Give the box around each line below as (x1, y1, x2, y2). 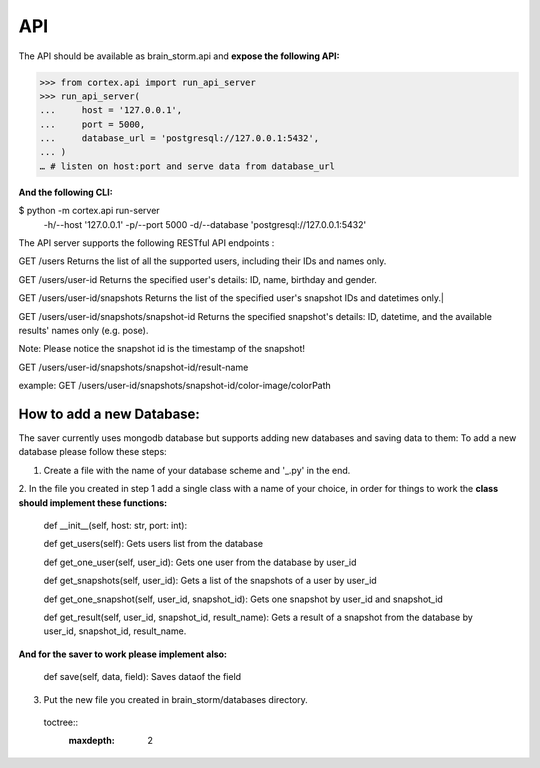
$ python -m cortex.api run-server (18, 205, 160, 217)
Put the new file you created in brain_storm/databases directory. (43, 693, 309, 705)
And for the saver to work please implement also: (18, 648, 228, 660)
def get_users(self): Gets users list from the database (43, 538, 264, 550)
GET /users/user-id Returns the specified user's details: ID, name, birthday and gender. (18, 273, 377, 285)
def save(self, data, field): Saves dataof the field (43, 671, 242, 683)
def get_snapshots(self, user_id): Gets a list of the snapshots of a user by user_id (43, 575, 377, 587)
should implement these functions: (18, 496, 168, 509)
